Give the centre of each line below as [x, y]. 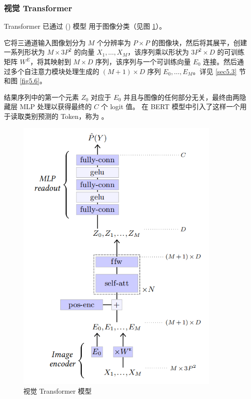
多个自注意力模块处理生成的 [55, 71]
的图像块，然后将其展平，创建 [199, 42]
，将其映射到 [50, 61]
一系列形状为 [24, 52]
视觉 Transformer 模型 [58, 390]
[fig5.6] [30, 81]
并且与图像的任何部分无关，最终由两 [181, 97]
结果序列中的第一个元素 [41, 97]
